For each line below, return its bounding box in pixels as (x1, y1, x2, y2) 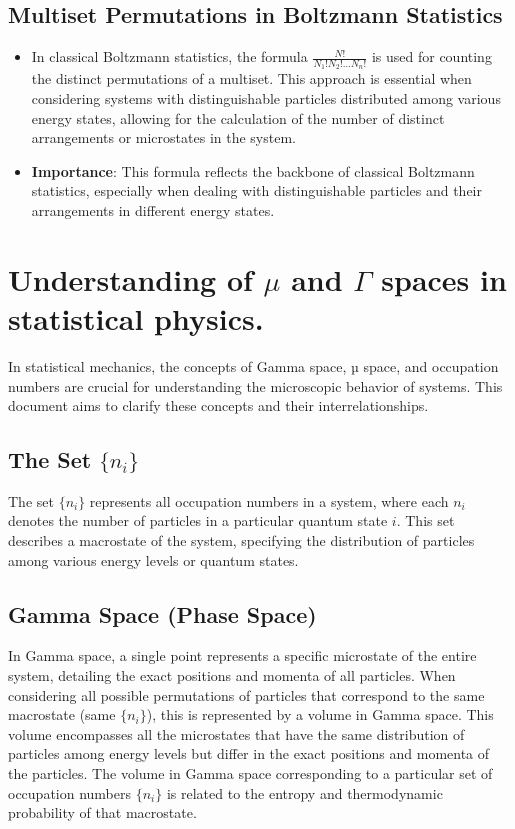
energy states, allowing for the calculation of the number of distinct (31, 107, 445, 128)
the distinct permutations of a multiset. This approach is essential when (31, 68, 472, 89)
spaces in (381, 258, 507, 299)
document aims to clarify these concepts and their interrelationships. (8, 395, 429, 416)
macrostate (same (8, 704, 116, 725)
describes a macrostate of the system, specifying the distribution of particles (8, 530, 475, 551)
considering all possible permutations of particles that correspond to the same (8, 684, 485, 705)
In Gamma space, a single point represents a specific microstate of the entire (8, 645, 477, 666)
